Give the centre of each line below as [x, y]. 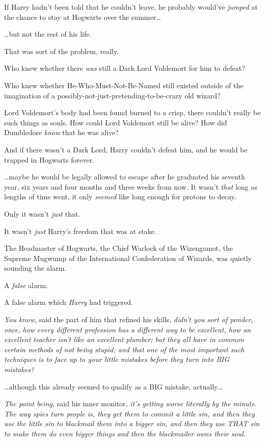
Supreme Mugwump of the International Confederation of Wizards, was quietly [128, 258]
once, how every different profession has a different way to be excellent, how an [128, 329]
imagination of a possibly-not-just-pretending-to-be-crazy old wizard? [112, 95]
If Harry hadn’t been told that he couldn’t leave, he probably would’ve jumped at [131, 7]
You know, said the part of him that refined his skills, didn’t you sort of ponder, [129, 319]
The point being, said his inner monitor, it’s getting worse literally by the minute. [130, 404]
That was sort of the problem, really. [62, 51]
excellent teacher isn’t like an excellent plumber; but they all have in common [124, 339]
